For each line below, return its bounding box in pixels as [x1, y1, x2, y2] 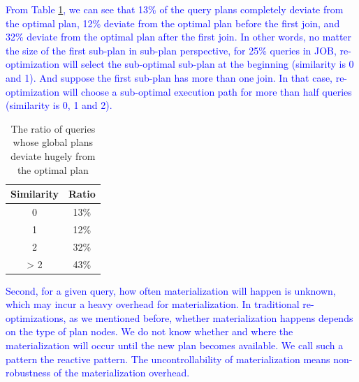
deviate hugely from [10, 148, 96, 163]
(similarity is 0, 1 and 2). [6, 98, 112, 112]
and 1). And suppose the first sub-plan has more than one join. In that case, [6, 70, 333, 85]
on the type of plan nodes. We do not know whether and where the [6, 324, 293, 339]
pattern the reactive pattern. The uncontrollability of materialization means [6, 351, 330, 366]
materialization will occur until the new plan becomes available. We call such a [6, 337, 344, 352]
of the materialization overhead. [53, 365, 190, 380]
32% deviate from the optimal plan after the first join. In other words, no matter [6, 29, 352, 44]
